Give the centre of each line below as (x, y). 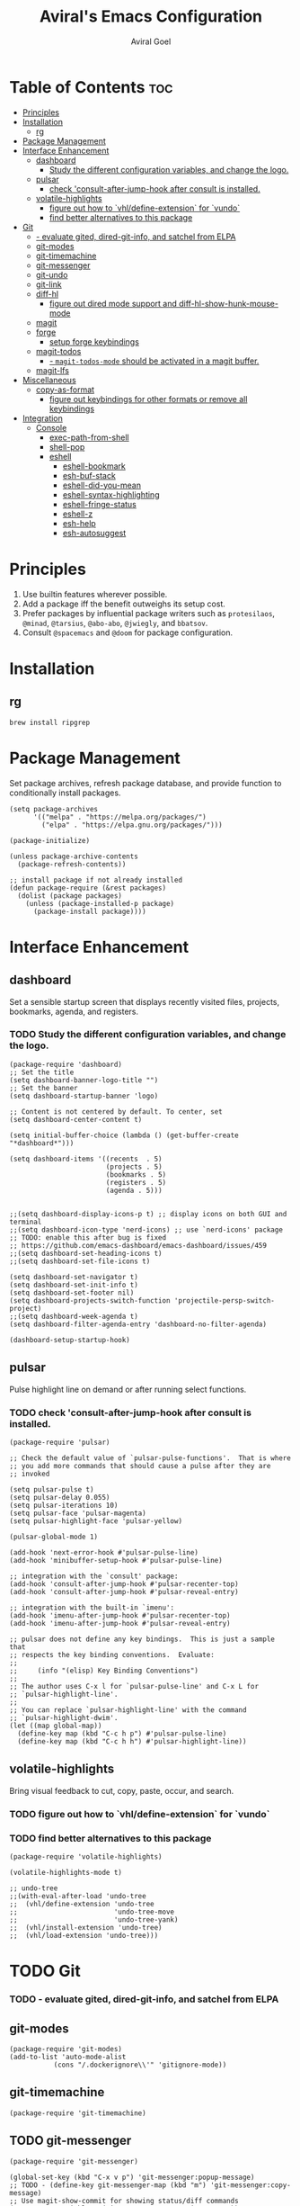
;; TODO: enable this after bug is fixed (88, 1238)
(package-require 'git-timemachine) (78, 2113)
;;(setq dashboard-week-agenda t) (74, 1316)
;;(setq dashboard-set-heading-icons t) (86, 1253)
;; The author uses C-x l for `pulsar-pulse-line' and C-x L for (134, 1686)
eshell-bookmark (94, 466)
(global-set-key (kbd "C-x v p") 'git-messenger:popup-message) (132, 2177)
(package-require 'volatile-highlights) (86, 1857)
